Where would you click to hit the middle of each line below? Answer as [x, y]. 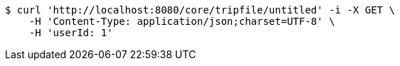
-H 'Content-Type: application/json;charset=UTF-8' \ [182, 21]
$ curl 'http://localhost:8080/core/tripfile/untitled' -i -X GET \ [200, 10]
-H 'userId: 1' [71, 33]
